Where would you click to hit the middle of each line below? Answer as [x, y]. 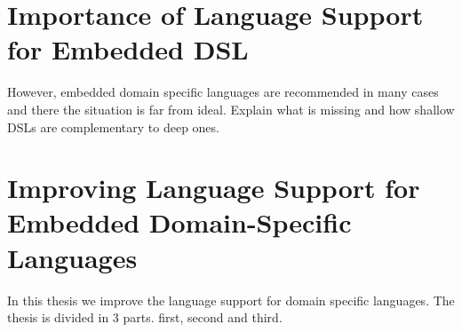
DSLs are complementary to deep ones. [113, 126]
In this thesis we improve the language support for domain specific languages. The [231, 300]
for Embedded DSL [128, 49]
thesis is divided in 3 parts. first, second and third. [145, 317]
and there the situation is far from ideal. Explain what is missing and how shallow [231, 109]
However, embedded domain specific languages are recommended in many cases [223, 92]
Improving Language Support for [214, 188]
